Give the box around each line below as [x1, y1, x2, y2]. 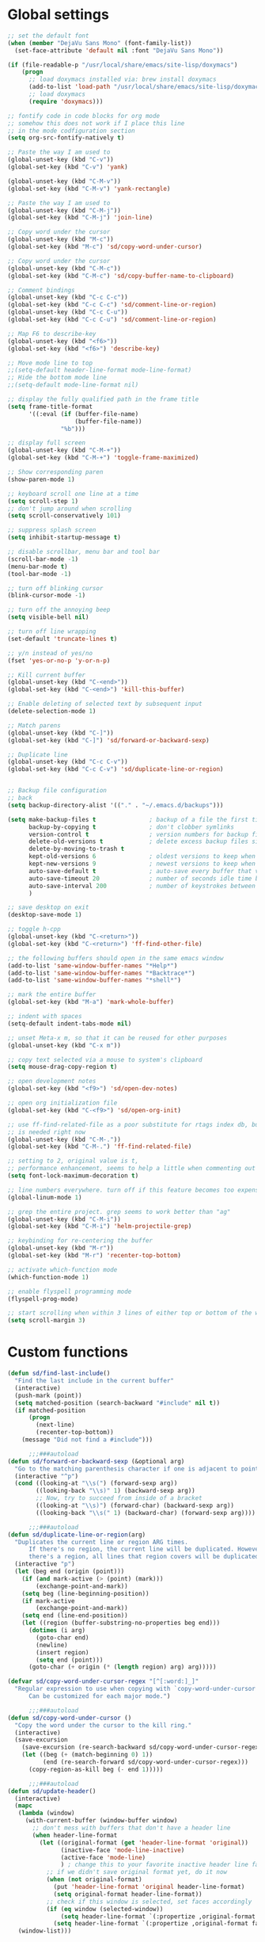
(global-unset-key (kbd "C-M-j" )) [7, 206, 122, 215]
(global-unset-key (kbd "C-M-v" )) [7, 177, 122, 185]
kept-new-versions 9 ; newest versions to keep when [28, 860, 256, 868]
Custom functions [7, 1343, 128, 1361]
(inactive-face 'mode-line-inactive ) [60, 1846, 185, 1854]
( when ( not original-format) [46, 1875, 143, 1883]
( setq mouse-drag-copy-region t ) [7, 1063, 118, 1071]
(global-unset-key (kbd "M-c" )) [7, 235, 114, 243]
